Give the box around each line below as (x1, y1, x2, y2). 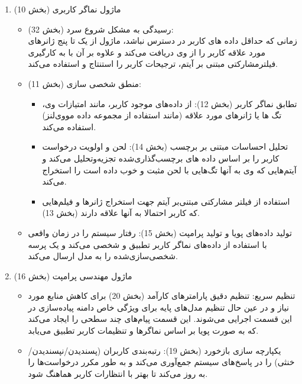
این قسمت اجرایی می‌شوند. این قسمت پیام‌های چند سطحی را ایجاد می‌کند (28, 312, 292, 325)
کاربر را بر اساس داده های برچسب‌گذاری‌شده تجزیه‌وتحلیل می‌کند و (42, 151, 280, 164)
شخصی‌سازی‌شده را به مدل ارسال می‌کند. (28, 250, 178, 262)
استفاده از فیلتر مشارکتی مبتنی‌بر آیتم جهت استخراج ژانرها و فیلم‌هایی (42, 195, 290, 207)
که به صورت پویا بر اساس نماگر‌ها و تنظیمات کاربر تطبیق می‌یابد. (28, 324, 259, 337)
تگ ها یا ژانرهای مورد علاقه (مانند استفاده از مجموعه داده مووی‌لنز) (42, 109, 282, 121)
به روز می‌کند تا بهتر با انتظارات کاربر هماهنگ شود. (28, 367, 208, 379)
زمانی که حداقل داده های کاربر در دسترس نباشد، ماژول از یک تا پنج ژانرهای (28, 34, 297, 47)
